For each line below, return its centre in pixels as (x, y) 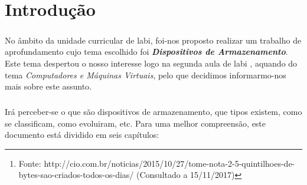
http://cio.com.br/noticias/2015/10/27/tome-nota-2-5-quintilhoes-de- (169, 163)
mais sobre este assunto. (48, 86)
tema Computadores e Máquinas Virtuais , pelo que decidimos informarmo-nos (146, 75)
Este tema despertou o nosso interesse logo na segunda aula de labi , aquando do (151, 63)
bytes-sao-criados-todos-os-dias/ (76, 175)
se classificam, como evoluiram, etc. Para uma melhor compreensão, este (135, 123)
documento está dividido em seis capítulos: (82, 135)
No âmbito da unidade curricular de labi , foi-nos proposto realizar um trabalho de (153, 40)
